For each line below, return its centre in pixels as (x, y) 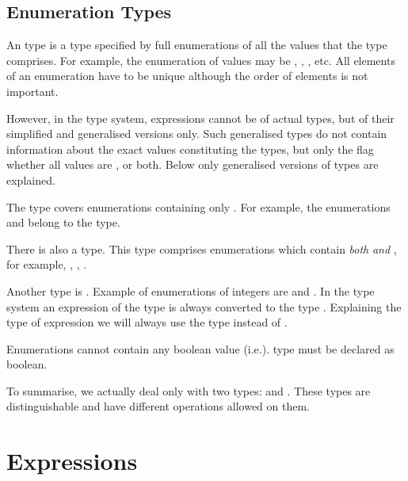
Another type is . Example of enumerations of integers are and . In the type (191, 290)
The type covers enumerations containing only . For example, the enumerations (198, 206)
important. (32, 91)
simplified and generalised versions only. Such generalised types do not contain (197, 134)
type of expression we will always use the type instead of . (147, 322)
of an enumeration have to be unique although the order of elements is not (187, 76)
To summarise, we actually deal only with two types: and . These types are (189, 390)
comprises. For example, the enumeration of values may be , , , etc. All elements (201, 60)
